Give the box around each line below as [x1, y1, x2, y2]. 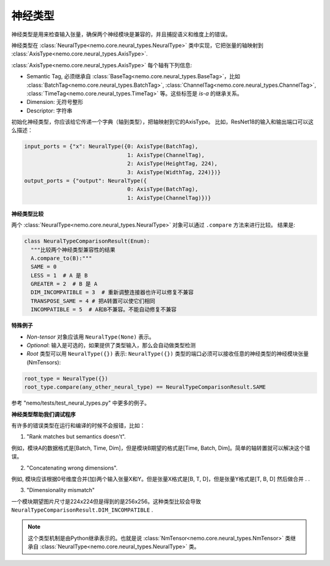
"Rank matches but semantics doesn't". [26, 433, 127, 440]
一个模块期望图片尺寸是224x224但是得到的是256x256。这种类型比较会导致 [11, 498, 202, 505]
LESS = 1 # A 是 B [31, 272, 88, 279]
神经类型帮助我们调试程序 [11, 410, 76, 418]
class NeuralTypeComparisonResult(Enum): [24, 238, 150, 244]
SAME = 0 [31, 263, 57, 270]
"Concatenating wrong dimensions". [26, 464, 118, 471]
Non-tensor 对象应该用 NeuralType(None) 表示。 [26, 333, 155, 340]
